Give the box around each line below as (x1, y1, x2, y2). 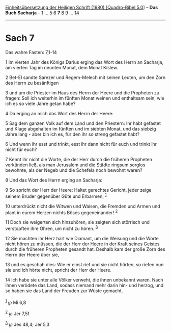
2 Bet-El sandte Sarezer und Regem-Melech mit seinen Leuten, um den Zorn (5, 74, 166, 81)
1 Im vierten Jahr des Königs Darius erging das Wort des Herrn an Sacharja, (5, 59, 164, 65)
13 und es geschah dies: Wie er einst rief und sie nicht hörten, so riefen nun (5, 261, 164, 267)
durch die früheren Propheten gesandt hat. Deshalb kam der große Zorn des (5, 246, 165, 252)
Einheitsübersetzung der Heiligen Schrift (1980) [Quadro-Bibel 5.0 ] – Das (5, 5, 158, 10)
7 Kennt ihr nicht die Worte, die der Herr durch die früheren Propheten (5, 156, 153, 162)
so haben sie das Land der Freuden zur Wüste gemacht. (5, 288, 123, 294)
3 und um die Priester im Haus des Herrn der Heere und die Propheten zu (5, 89, 159, 96)
